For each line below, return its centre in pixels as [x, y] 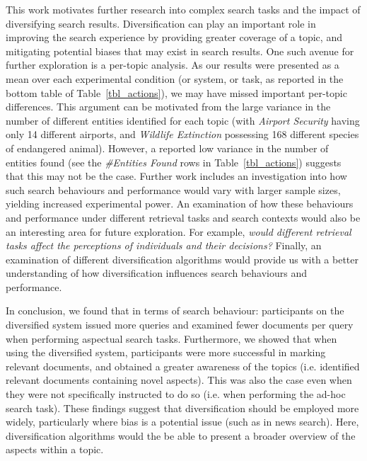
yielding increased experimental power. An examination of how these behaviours [180, 204]
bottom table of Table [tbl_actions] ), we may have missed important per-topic [176, 92]
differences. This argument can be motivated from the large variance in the [168, 107]
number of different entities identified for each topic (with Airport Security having [183, 120]
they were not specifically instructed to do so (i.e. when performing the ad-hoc [176, 394]
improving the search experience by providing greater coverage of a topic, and [174, 37]
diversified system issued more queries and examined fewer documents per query [180, 325]
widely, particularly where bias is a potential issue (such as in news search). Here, [182, 422]
